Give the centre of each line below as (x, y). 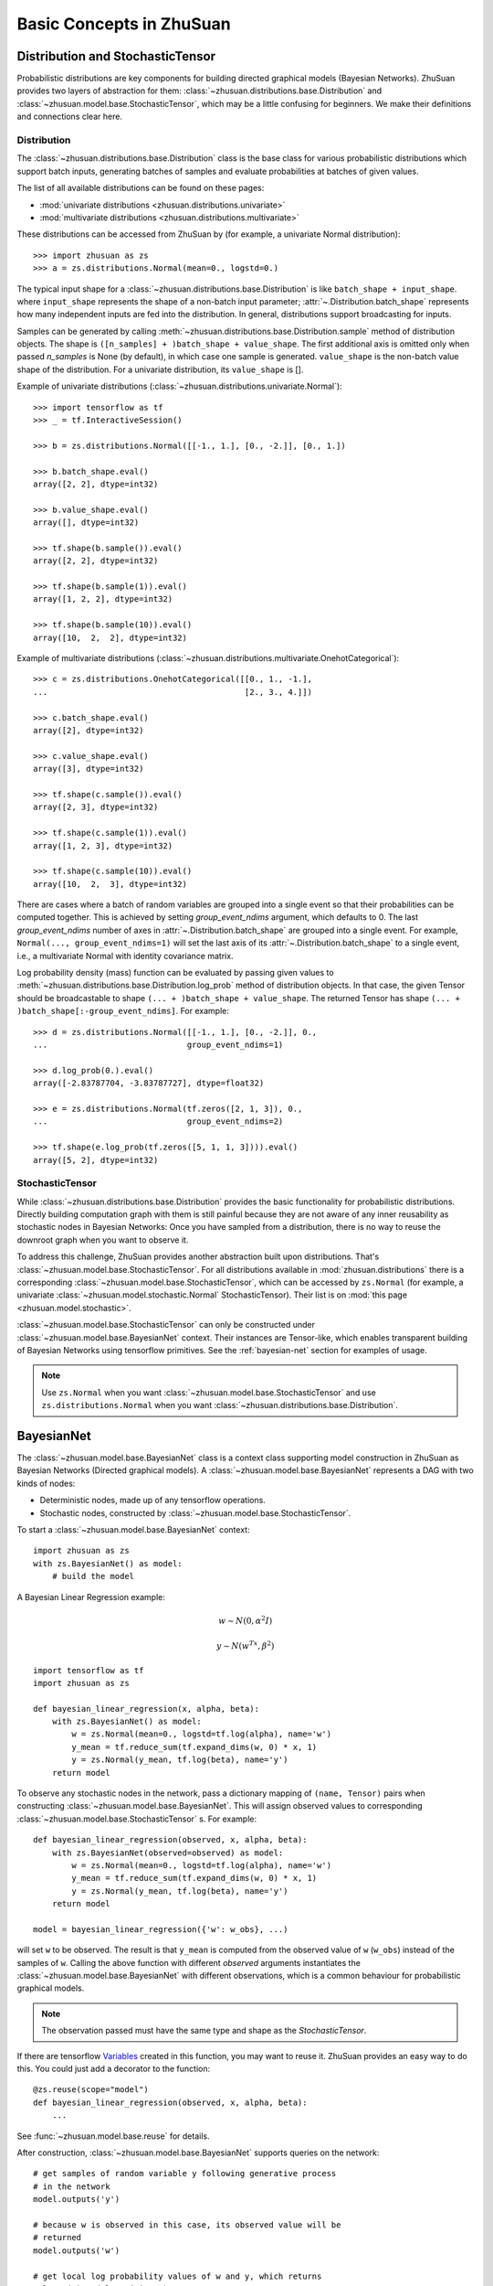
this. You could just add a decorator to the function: (113, 2069)
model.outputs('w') (77, 2250)
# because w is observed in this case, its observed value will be (187, 2225)
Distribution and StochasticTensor (116, 56)
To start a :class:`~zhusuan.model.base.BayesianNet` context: (133, 1529)
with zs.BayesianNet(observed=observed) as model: (168, 1853)
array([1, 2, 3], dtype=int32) (103, 845)
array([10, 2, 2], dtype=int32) (110, 637)
